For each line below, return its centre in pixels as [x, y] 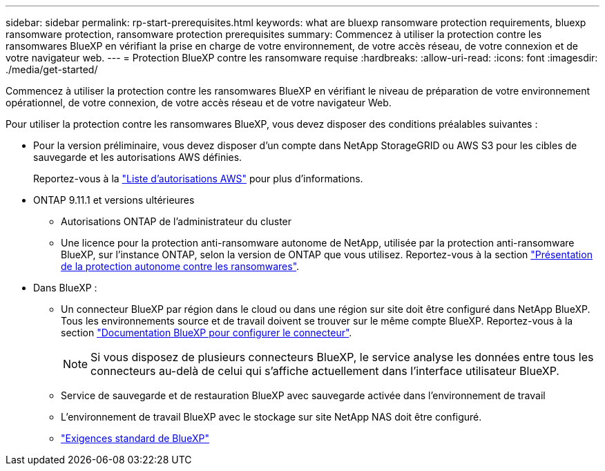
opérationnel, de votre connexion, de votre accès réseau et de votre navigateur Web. [199, 103]
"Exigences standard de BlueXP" [135, 438]
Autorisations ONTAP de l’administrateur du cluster [176, 221]
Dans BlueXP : [65, 288]
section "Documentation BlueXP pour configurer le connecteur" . [207, 333]
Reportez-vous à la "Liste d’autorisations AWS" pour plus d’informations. [198, 179]
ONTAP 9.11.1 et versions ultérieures [114, 200]
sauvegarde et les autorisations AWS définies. [138, 157]
